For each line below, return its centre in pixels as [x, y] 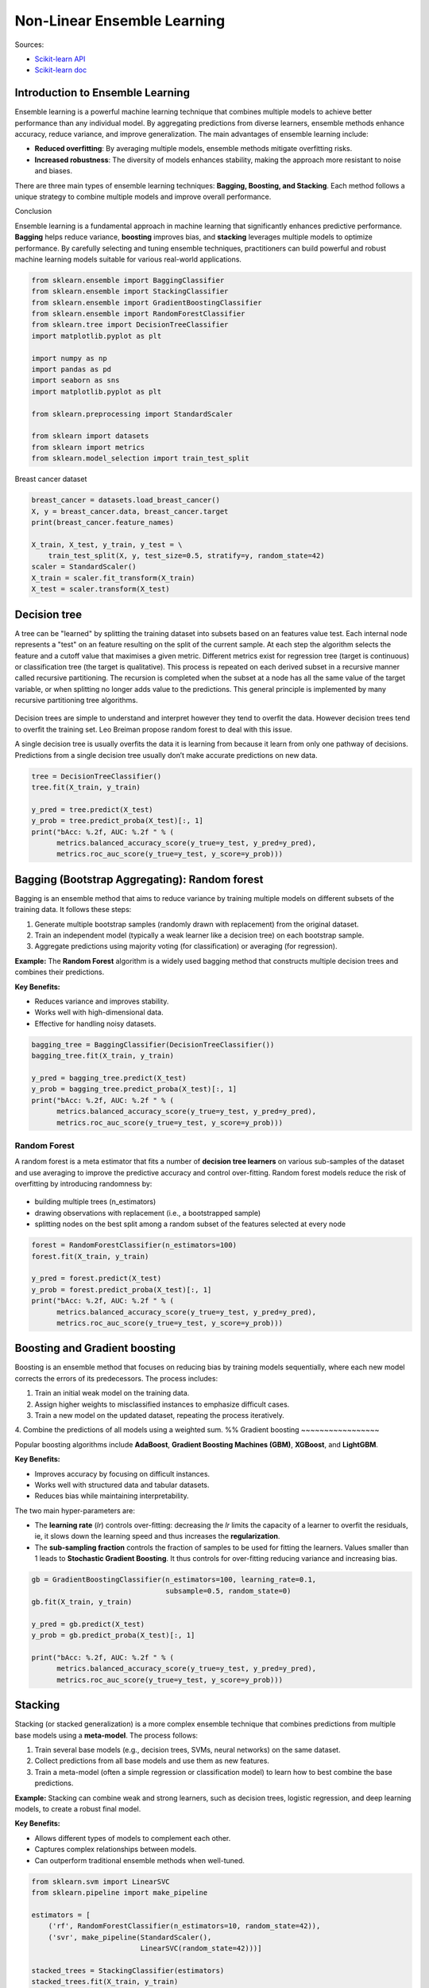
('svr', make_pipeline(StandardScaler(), [130, 1937]
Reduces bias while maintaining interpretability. [112, 1496]
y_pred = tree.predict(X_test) [93, 810]
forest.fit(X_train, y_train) [90, 1256]
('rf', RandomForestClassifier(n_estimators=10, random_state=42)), [184, 1926]
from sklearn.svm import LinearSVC [100, 1881]
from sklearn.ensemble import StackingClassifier [130, 291]
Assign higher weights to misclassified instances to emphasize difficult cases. [162, 1404]
